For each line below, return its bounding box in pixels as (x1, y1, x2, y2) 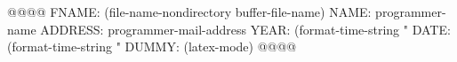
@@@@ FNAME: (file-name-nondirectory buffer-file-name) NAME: (7, 3, 372, 20)
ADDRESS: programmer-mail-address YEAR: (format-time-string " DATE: (40, 19, 451, 38)
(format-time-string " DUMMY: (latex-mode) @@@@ (7, 37, 297, 56)
